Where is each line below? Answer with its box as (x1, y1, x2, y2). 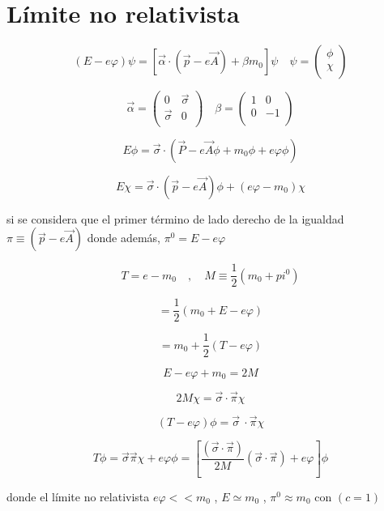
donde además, (87, 229, 161, 246)
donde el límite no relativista (6, 488, 150, 505)
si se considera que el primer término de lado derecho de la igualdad (6, 210, 344, 227)
